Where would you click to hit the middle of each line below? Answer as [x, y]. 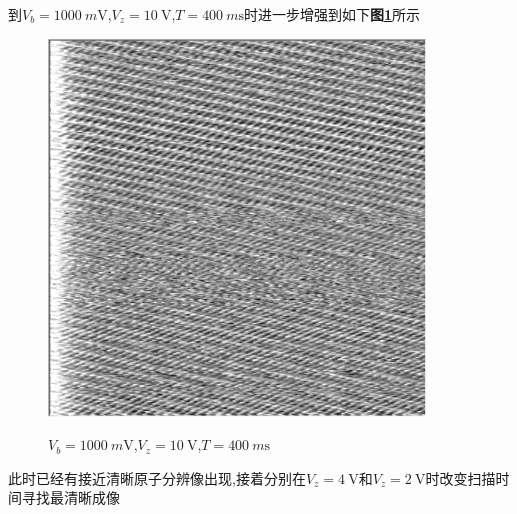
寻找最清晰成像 [70, 497]
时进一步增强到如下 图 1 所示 [332, 14]
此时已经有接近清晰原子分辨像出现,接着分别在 [157, 477]
